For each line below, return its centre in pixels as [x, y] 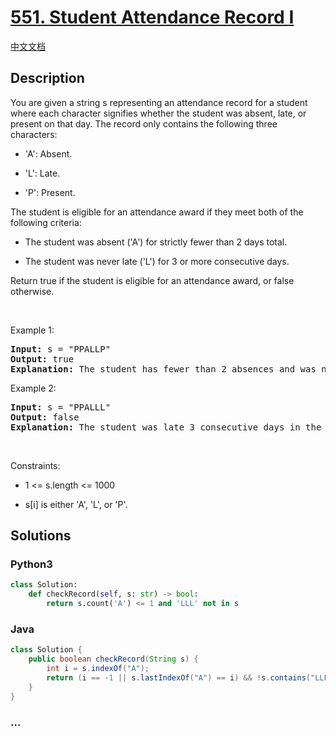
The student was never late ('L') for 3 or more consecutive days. [157, 261]
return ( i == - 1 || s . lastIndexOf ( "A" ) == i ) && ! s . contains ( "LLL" [189, 677]
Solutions [41, 536]
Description [47, 78]
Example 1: [32, 330]
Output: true [42, 359]
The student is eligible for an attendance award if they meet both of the [157, 212]
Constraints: [35, 465]
